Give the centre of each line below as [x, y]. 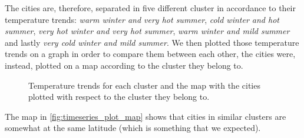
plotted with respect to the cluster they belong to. [119, 97]
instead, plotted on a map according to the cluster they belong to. [124, 65]
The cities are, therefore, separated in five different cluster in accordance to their [151, 8]
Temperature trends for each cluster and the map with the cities [144, 85]
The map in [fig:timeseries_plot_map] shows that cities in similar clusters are [146, 116]
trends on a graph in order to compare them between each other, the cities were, [150, 54]
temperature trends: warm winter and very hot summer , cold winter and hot [142, 19]
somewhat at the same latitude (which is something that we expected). [133, 128]
